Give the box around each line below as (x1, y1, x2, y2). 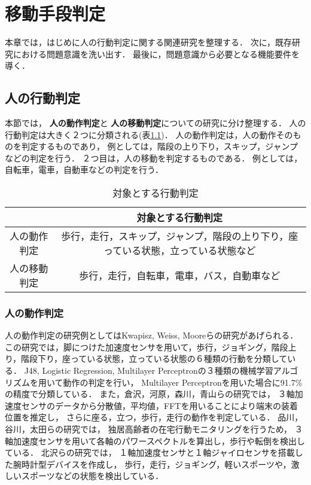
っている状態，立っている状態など (103, 243, 256, 258)
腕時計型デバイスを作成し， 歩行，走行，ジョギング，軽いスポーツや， (13, 457, 291, 470)
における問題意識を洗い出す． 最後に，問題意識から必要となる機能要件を (13, 47, 300, 60)
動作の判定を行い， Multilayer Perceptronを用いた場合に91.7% (63, 376, 303, 388)
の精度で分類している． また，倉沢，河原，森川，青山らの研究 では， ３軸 (5, 388, 295, 400)
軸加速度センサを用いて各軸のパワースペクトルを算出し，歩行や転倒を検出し (5, 434, 305, 447)
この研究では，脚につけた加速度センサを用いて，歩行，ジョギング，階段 (5, 340, 288, 353)
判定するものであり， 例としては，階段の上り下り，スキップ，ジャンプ (21, 140, 298, 152)
